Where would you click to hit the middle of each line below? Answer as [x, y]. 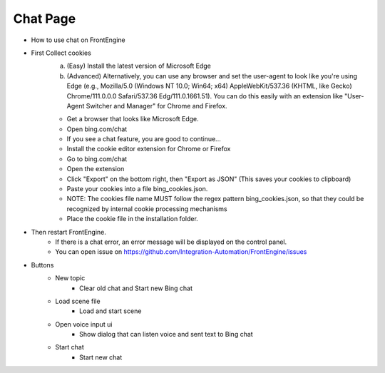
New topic [70, 278]
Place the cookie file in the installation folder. [133, 219]
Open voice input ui [84, 324]
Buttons [42, 265]
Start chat [70, 347]
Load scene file [78, 301]
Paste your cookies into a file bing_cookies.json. [137, 189]
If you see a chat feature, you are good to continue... [144, 139]
